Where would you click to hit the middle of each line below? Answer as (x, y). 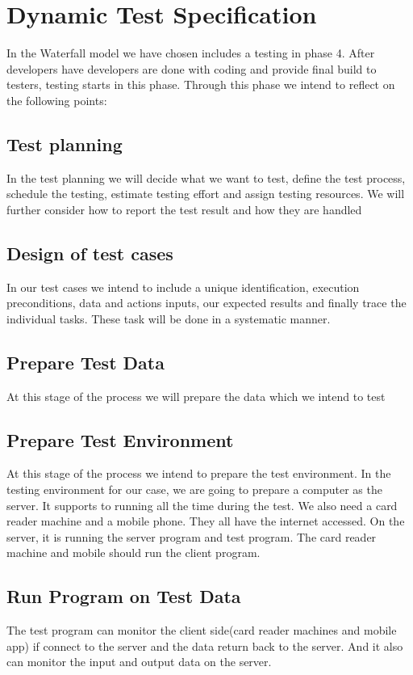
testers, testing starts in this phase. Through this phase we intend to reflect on (201, 84)
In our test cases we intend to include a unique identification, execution (183, 287)
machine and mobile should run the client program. (133, 553)
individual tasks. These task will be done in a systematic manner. (169, 318)
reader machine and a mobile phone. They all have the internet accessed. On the (206, 521)
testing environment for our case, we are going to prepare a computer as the (194, 489)
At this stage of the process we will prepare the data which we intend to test (196, 396)
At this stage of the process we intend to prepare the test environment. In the (199, 473)
